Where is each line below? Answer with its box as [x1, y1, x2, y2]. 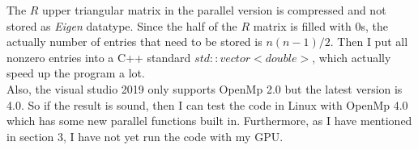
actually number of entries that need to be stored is [6, 33, 262, 50]
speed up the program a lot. [6, 65, 145, 81]
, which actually [312, 48, 391, 65]
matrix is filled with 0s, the [253, 17, 389, 34]
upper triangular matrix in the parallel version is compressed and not [42, 2, 386, 18]
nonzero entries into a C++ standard [6, 48, 191, 65]
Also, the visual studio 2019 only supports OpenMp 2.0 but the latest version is [6, 80, 403, 97]
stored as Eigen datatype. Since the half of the [6, 17, 237, 34]
